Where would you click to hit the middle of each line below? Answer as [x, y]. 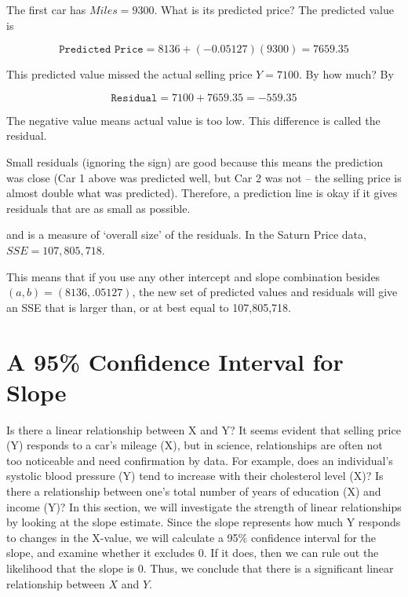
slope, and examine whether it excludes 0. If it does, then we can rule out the [193, 553]
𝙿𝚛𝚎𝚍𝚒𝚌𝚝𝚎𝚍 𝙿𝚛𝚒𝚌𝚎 [101, 50]
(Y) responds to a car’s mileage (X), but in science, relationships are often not [195, 445]
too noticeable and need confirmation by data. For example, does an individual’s [200, 460]
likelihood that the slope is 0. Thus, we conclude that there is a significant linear [200, 568]
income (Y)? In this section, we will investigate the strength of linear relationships [204, 506]
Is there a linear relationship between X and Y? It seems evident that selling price [204, 429]
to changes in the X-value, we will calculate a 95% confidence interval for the [191, 537]
